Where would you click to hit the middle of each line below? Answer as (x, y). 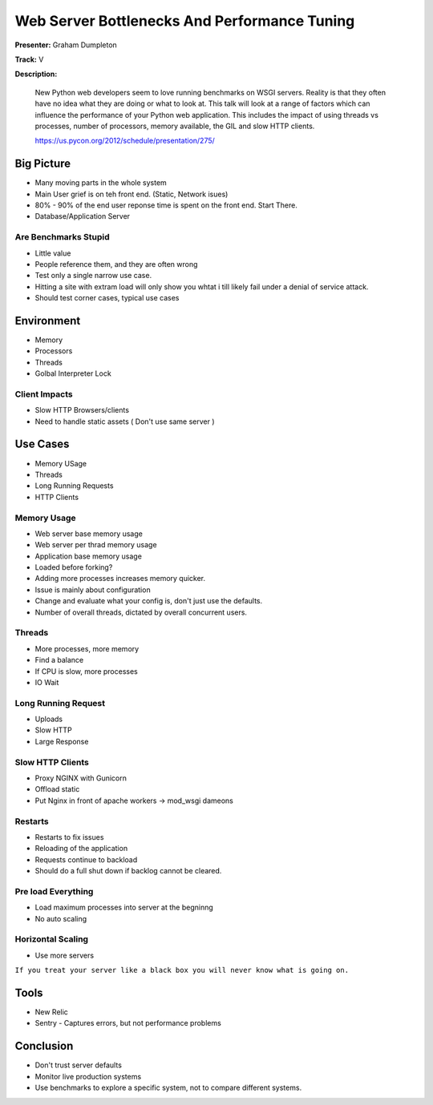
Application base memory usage (88, 556)
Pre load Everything (54, 891)
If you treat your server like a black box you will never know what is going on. (182, 970)
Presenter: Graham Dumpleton (66, 45)
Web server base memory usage (89, 534)
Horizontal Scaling (51, 939)
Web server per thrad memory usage (96, 545)
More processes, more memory (87, 648)
